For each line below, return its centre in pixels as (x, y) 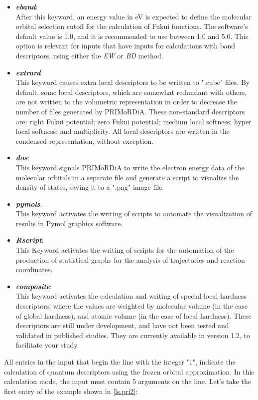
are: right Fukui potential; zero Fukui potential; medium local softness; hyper (133, 121)
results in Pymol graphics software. (69, 223)
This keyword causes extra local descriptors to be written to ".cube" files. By (133, 82)
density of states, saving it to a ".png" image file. (90, 187)
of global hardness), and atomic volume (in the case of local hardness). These (133, 315)
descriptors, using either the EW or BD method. (89, 55)
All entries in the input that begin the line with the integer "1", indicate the (120, 362)
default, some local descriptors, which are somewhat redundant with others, (131, 92)
